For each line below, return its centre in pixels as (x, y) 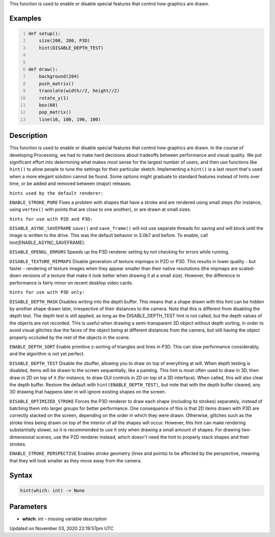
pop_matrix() (55, 112)
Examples (25, 18)
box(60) (48, 105)
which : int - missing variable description (64, 519)
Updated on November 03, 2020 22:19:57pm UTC (62, 528)
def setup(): (45, 33)
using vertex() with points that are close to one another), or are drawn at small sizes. (100, 209)
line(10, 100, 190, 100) (70, 119)
